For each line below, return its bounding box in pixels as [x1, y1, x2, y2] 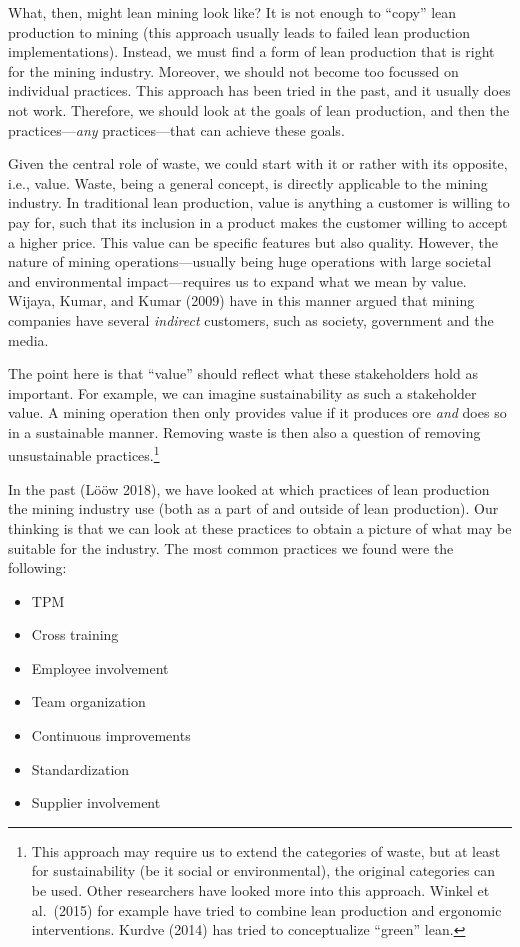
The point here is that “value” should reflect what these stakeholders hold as [8, 363, 478, 384]
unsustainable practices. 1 [8, 442, 160, 466]
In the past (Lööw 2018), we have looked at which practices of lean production [8, 478, 490, 499]
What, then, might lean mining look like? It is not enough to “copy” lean [8, 2, 457, 22]
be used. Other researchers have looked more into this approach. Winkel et [31, 880, 490, 901]
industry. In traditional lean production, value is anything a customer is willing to [8, 192, 510, 213]
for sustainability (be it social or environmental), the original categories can [31, 860, 496, 881]
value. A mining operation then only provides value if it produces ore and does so [8, 402, 507, 423]
